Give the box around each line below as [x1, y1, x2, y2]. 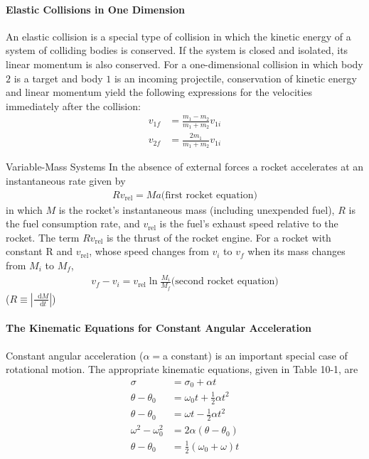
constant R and [6, 244, 73, 259]
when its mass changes [247, 244, 346, 259]
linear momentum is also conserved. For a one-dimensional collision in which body [6, 56, 363, 71]
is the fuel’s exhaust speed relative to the [159, 216, 338, 231]
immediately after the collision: [6, 98, 141, 113]
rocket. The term [6, 229, 80, 244]
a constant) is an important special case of [163, 347, 348, 362]
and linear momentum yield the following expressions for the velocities [6, 85, 312, 99]
